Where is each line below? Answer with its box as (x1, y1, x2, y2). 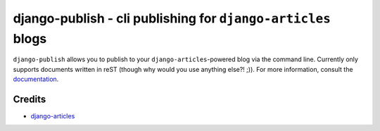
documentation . (13, 75, 59, 84)
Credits (13, 93, 46, 105)
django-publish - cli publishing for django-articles (13, 11, 331, 26)
